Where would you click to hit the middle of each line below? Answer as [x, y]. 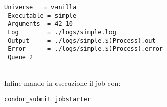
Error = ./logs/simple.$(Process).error [85, 49]
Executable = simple [42, 15]
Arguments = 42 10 [40, 24]
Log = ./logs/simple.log [62, 32]
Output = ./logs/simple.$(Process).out [82, 40]
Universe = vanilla [40, 7]
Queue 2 [20, 57]
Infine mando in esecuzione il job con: [62, 83]
